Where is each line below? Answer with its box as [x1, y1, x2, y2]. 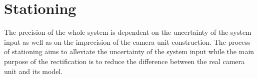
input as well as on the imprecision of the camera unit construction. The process [4, 36, 250, 47]
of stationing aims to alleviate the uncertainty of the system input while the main [4, 46, 254, 57]
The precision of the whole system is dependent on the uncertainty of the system [4, 27, 251, 37]
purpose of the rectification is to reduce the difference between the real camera [4, 56, 244, 66]
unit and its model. [4, 66, 63, 76]
